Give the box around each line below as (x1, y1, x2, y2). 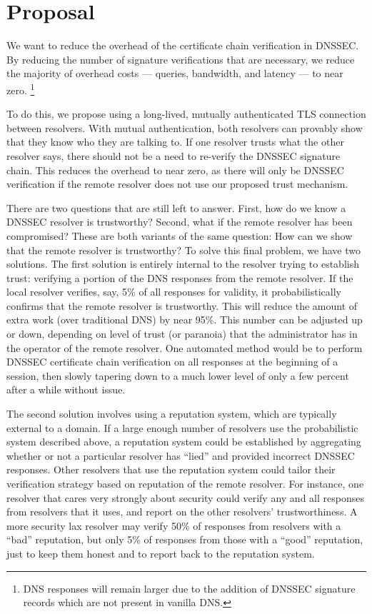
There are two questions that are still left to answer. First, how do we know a (6, 200, 346, 215)
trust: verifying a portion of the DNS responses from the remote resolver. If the (6, 270, 353, 285)
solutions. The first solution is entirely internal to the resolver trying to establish (6, 256, 359, 271)
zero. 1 (6, 80, 35, 97)
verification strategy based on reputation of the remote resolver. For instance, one (6, 476, 364, 490)
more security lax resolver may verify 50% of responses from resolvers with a (6, 518, 341, 533)
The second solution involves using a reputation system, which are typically (6, 406, 337, 421)
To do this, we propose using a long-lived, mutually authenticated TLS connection (6, 106, 366, 121)
